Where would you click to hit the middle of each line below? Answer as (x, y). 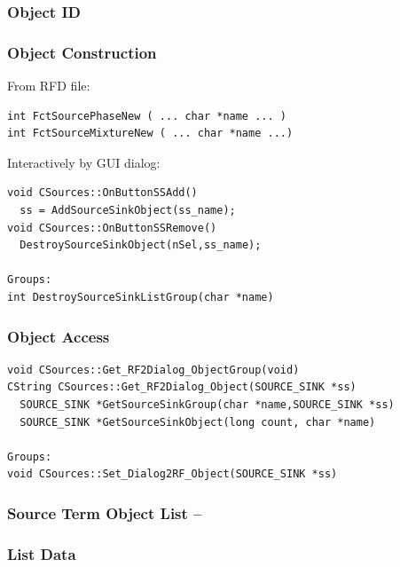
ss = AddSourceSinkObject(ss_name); (128, 211)
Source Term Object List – (105, 512)
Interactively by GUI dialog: (84, 162)
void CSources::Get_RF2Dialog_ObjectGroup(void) (153, 370)
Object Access (59, 336)
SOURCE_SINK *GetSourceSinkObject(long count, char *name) (198, 422)
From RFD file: (49, 86)
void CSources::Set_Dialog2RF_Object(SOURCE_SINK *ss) (173, 474)
